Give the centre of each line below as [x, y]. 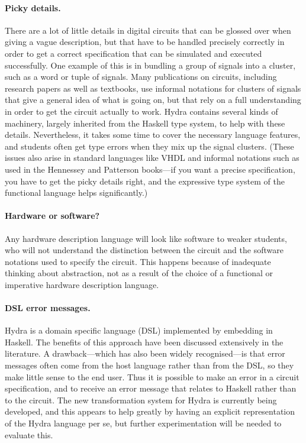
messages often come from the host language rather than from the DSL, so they [149, 365]
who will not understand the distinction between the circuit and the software [144, 250]
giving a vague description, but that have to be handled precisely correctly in [145, 42]
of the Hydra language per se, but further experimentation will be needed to [143, 423]
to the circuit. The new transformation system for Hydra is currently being [141, 400]
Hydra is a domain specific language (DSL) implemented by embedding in [139, 330]
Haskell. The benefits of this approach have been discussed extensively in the [144, 342]
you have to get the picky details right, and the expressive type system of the [145, 181]
